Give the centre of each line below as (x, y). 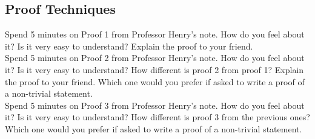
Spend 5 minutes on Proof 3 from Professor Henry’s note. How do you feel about (155, 105)
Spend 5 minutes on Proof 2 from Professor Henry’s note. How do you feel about (155, 58)
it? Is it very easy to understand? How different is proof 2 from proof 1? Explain (154, 69)
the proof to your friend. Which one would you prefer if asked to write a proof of (155, 81)
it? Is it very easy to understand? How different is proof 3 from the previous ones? (157, 117)
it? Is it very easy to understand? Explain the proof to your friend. (129, 46)
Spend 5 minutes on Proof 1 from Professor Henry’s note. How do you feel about (155, 34)
